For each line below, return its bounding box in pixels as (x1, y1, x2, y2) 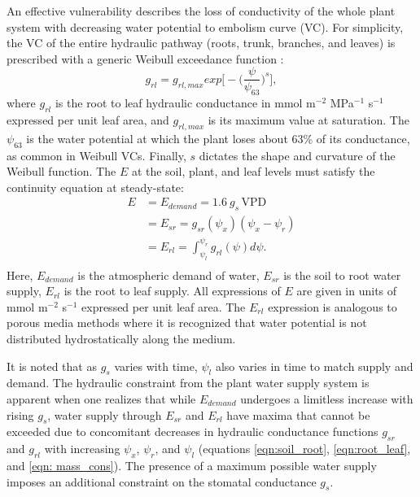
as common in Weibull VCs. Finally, (7, 146, 186, 163)
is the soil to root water (283, 266, 401, 283)
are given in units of (296, 282, 397, 299)
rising (7, 406, 34, 423)
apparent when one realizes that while (7, 390, 196, 407)
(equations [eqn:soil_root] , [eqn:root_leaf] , (198, 440, 411, 457)
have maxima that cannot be (226, 406, 370, 423)
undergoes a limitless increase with (240, 390, 413, 407)
